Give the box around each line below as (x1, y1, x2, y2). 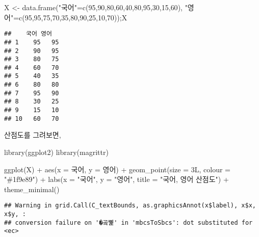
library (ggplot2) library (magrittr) (4, 147, 109, 157)
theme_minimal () (4, 183, 60, 194)
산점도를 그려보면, (4, 129, 61, 140)
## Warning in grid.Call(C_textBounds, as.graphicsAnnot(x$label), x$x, (4, 202, 256, 209)
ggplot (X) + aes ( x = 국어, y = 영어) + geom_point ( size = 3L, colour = (4, 164, 231, 174)
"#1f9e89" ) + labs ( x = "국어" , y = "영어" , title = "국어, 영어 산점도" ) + (4, 174, 229, 185)
